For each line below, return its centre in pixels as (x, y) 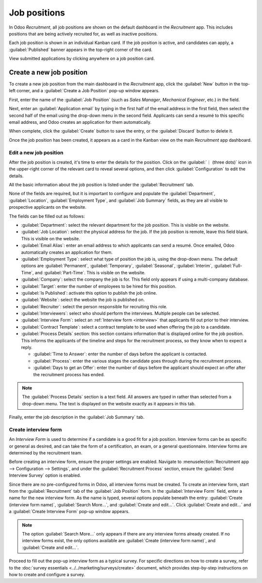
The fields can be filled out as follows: (47, 216)
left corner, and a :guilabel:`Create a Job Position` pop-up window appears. (84, 91)
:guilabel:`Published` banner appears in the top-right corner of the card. (81, 50)
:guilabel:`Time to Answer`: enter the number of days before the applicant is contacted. (120, 354)
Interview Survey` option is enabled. (45, 475)
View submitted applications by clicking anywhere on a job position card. (82, 59)
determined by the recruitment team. (46, 453)
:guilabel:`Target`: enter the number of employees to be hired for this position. (99, 286)
